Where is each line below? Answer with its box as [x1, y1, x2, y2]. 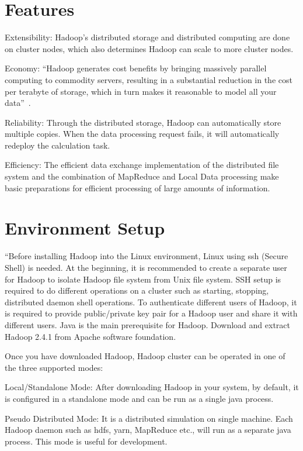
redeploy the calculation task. [5, 139, 110, 151]
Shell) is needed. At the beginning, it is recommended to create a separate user [5, 261, 287, 273]
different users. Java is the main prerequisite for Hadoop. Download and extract [5, 318, 290, 330]
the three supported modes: [5, 361, 103, 373]
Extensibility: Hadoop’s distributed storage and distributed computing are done [5, 31, 290, 43]
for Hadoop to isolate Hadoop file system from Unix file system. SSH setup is [5, 273, 281, 285]
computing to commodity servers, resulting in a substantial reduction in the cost [5, 73, 292, 85]
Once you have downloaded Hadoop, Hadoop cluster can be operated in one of [5, 350, 285, 362]
